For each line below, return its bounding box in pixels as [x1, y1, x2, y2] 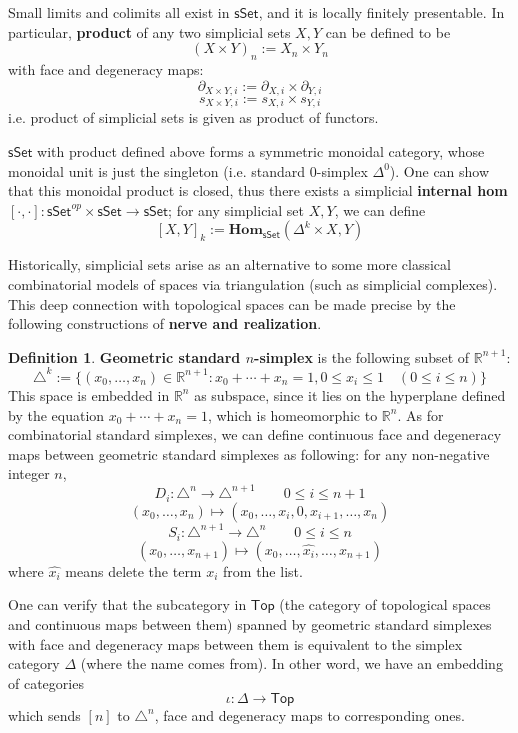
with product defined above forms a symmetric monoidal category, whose [37, 141, 485, 162]
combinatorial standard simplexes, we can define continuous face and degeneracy [8, 424, 502, 445]
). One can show [389, 160, 490, 181]
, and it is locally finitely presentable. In [258, 2, 505, 22]
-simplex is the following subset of [254, 346, 470, 367]
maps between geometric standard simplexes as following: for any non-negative [8, 443, 490, 464]
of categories [8, 672, 84, 693]
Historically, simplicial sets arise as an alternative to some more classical [8, 254, 451, 275]
